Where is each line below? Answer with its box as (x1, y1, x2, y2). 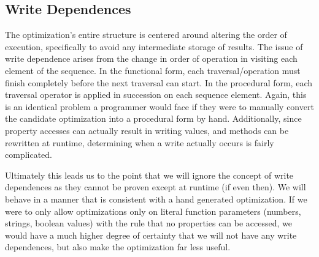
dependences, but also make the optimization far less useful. (5, 240, 231, 253)
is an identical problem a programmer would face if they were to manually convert (5, 100, 314, 113)
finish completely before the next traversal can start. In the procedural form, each (5, 76, 313, 89)
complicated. (5, 148, 52, 161)
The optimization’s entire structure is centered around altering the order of (5, 28, 287, 41)
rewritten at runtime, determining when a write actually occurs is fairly (5, 136, 274, 149)
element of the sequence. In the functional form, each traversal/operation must (5, 64, 301, 76)
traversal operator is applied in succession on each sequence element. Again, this (5, 88, 307, 101)
